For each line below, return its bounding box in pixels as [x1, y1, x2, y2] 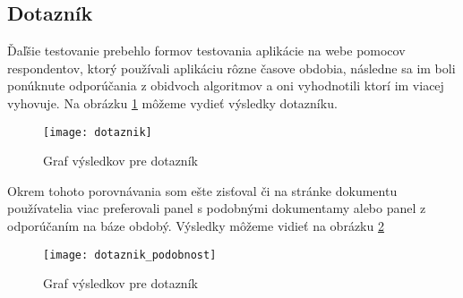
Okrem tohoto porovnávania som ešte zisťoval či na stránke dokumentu [7, 181, 398, 200]
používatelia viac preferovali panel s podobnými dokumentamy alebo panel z [7, 199, 426, 217]
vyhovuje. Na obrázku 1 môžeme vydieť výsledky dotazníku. [7, 93, 338, 112]
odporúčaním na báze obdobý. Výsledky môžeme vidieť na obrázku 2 [7, 217, 384, 235]
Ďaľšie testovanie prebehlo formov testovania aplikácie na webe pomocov [7, 41, 406, 60]
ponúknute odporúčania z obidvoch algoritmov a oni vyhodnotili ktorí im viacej [7, 76, 444, 95]
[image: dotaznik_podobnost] [43, 248, 217, 261]
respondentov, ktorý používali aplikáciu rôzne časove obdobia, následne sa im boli [7, 58, 456, 77]
